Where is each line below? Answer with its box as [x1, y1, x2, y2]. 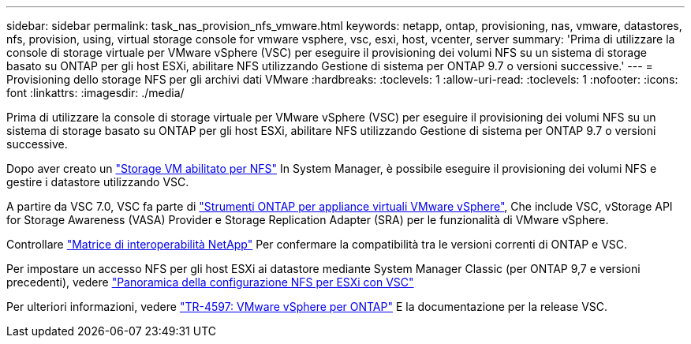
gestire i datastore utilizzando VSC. [6, 175, 189, 189]
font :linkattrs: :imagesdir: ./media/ [6, 86, 185, 99]
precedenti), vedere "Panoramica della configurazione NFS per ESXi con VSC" [6, 275, 414, 289]
